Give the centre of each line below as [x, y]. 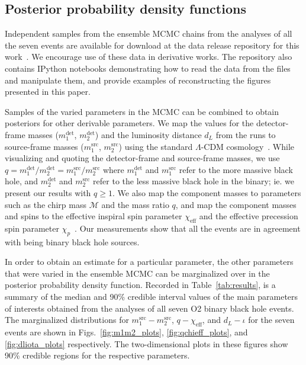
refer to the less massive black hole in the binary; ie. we [194, 181]
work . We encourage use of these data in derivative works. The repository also [149, 57]
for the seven [271, 320]
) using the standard [156, 146]
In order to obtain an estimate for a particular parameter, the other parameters [149, 262]
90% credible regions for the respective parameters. [97, 355]
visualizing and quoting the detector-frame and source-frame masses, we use [142, 158]
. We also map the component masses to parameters [207, 192]
